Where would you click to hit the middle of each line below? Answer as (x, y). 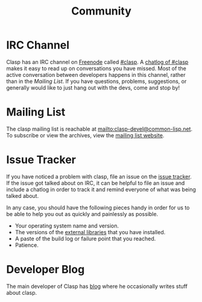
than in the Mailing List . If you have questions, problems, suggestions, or (96, 81)
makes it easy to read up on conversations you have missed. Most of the (96, 68)
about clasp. (22, 292)
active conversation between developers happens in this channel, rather (96, 74)
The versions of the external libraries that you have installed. (90, 232)
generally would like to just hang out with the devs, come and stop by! (93, 87)
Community (101, 11)
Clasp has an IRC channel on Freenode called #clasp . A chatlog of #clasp (97, 62)
